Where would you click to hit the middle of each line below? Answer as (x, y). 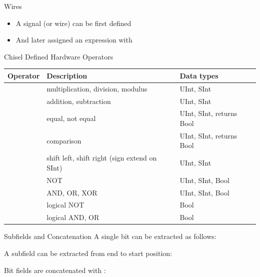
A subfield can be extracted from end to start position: (88, 253)
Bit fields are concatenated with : (55, 270)
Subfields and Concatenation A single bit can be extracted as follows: (110, 236)
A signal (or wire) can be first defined (73, 23)
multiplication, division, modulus (97, 88)
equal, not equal (71, 118)
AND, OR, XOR (72, 192)
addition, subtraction (79, 101)
